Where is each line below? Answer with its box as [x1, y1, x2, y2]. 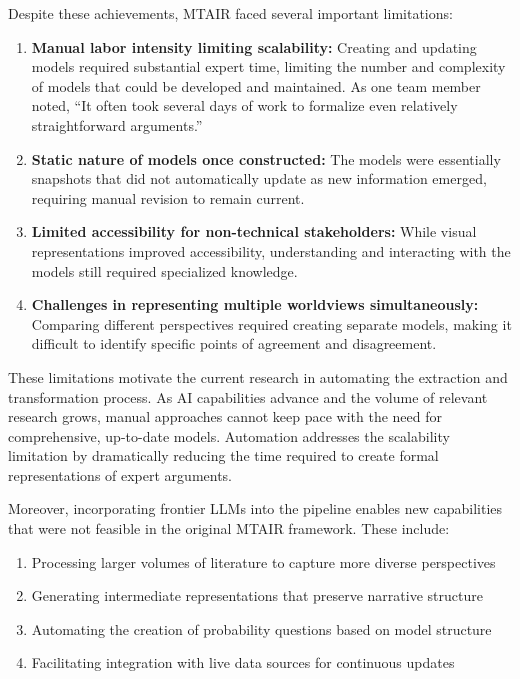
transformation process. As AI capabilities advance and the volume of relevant [8, 386, 488, 407]
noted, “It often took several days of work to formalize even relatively [31, 95, 458, 116]
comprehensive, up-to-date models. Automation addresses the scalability [8, 425, 450, 446]
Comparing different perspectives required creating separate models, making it [31, 313, 512, 334]
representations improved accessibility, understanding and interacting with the [31, 240, 511, 261]
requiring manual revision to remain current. [31, 187, 305, 208]
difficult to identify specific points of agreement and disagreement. [31, 333, 437, 354]
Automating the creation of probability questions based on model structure [31, 618, 492, 639]
